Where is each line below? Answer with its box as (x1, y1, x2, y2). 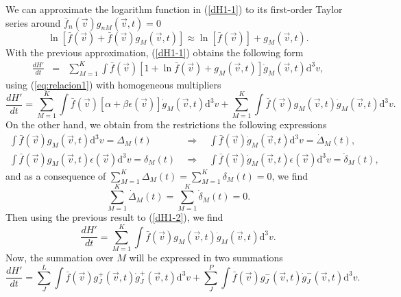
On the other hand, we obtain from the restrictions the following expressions (5, 117, 327, 132)
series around (5, 15, 61, 29)
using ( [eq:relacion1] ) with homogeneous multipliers (5, 77, 221, 91)
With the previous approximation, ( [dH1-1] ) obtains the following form (5, 45, 304, 59)
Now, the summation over (5, 250, 114, 265)
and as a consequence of (5, 168, 106, 182)
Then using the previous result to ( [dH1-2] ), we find (5, 210, 223, 224)
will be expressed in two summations (129, 250, 283, 265)
